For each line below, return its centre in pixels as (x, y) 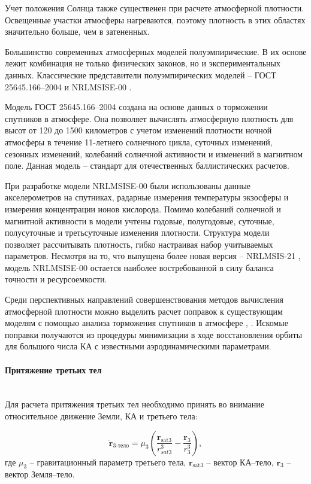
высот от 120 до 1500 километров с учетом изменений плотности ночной (138, 130)
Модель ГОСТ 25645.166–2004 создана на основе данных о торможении (136, 107)
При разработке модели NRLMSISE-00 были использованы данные (128, 185)
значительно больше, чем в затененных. (77, 31)
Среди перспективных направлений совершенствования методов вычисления (144, 299)
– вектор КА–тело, (240, 462)
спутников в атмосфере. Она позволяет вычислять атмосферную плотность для (149, 118)
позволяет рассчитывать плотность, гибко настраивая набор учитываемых (139, 244)
